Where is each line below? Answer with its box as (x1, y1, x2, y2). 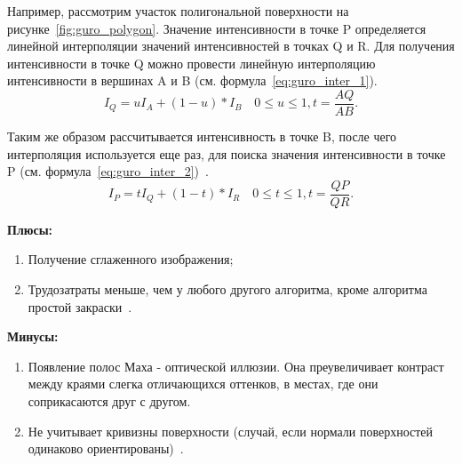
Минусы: (7, 327, 59, 346)
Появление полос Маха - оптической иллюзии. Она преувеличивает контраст (28, 356, 444, 375)
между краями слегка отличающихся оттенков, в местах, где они (28, 374, 378, 393)
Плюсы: (7, 220, 53, 238)
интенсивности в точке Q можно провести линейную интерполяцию (7, 53, 376, 72)
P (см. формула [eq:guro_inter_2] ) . (7, 162, 209, 180)
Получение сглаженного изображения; (28, 250, 234, 268)
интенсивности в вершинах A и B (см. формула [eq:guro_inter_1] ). (7, 71, 378, 90)
